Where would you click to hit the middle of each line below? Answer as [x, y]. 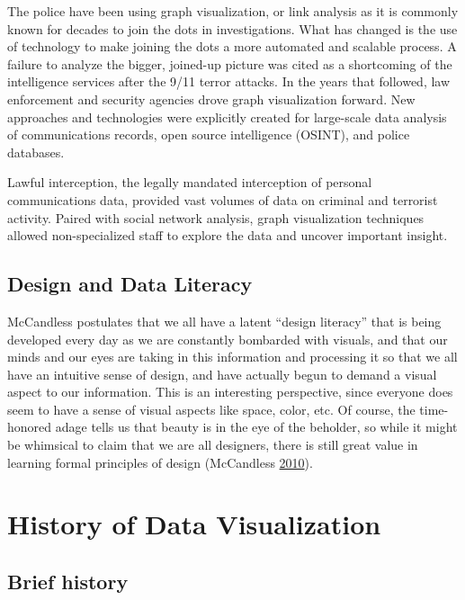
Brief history [68, 582]
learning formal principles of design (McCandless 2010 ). [160, 462]
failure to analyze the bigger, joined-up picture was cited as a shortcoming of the [230, 63]
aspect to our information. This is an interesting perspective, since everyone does [230, 392]
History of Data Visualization [194, 524]
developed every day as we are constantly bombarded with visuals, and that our [228, 339]
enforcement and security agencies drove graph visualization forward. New [211, 99]
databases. [36, 152]
